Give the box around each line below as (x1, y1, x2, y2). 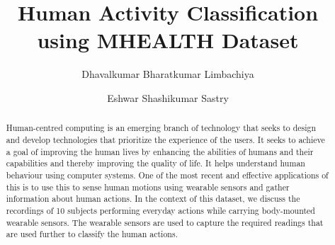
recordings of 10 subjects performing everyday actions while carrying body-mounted (6, 204, 315, 216)
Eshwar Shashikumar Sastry (107, 90, 229, 105)
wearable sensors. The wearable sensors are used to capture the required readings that (6, 216, 324, 228)
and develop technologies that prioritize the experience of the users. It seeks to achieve (6, 133, 325, 145)
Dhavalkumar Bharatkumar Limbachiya (81, 67, 254, 81)
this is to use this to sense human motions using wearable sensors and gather (6, 181, 290, 193)
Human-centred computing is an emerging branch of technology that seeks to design (6, 122, 317, 134)
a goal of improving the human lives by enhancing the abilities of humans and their (6, 145, 314, 157)
